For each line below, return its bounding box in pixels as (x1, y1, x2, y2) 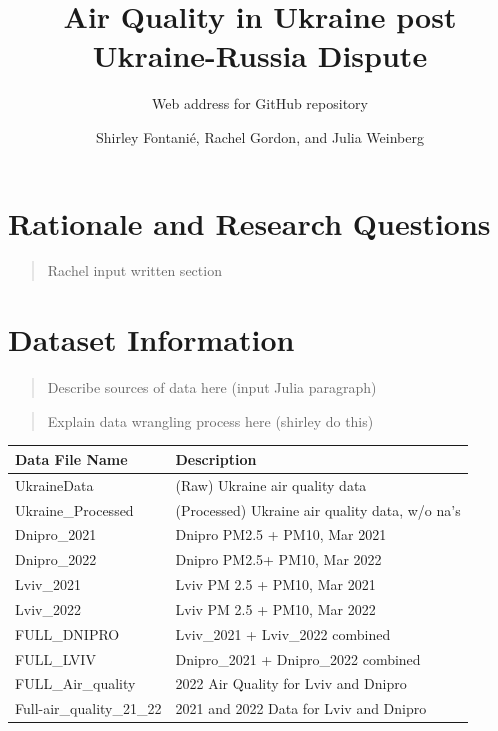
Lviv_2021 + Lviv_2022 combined (175, 623, 391, 644)
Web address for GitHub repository (152, 93, 368, 114)
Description (175, 448, 257, 469)
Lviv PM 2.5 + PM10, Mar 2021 (175, 574, 376, 595)
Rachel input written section (47, 260, 222, 281)
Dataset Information (8, 319, 295, 360)
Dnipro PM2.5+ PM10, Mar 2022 (175, 549, 382, 570)
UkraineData (15, 474, 94, 495)
